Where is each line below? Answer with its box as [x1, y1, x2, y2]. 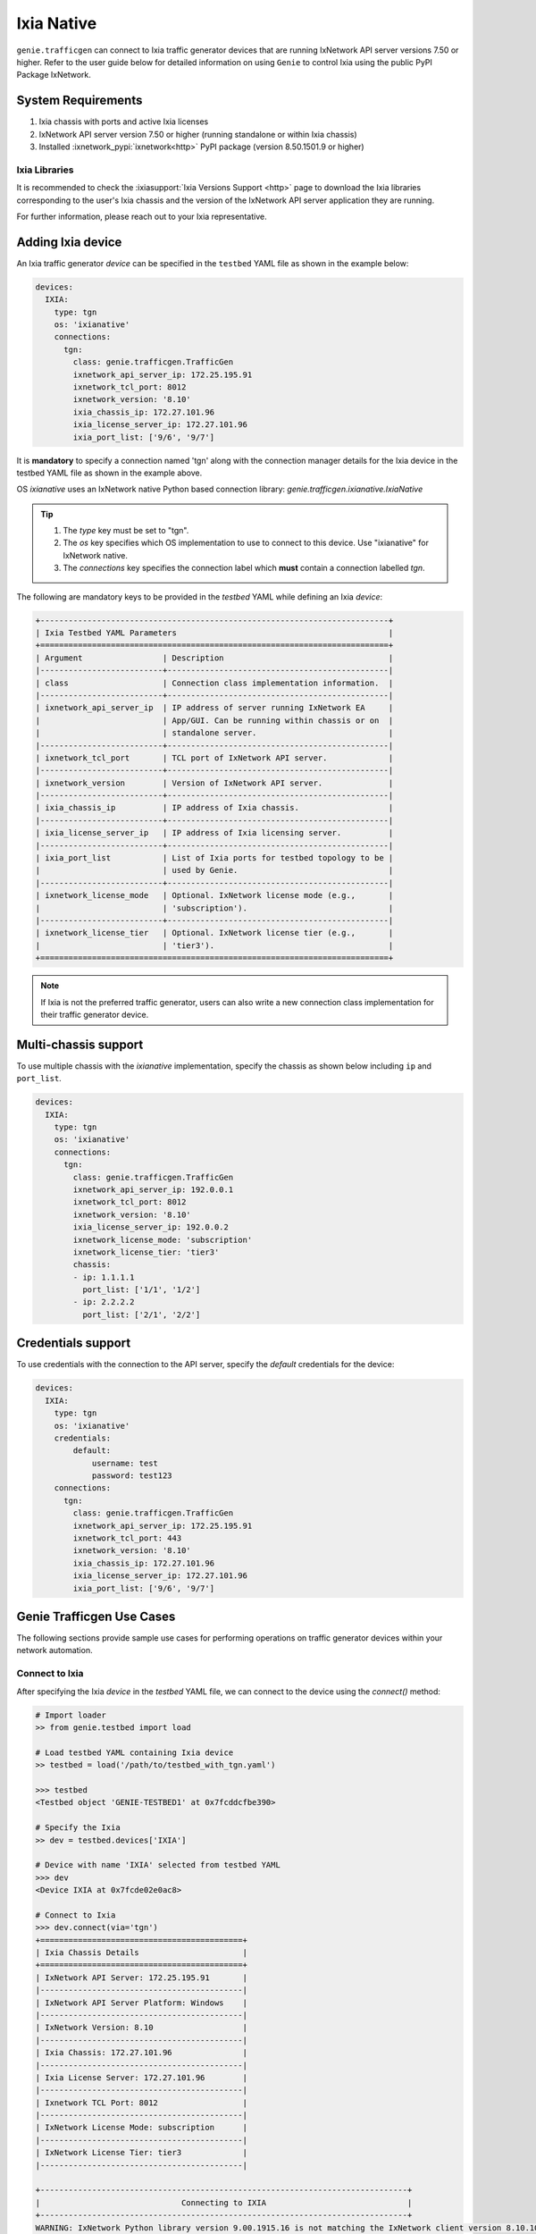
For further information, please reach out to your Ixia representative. [16, 211, 267, 222]
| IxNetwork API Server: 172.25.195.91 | [35, 1972, 247, 1983]
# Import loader [35, 1709, 107, 1720]
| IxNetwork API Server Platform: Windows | [35, 1997, 247, 2008]
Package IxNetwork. [16, 70, 91, 80]
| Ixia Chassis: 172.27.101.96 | [35, 2047, 247, 2058]
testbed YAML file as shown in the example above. [16, 467, 203, 478]
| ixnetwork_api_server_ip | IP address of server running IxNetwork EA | [35, 702, 394, 713]
